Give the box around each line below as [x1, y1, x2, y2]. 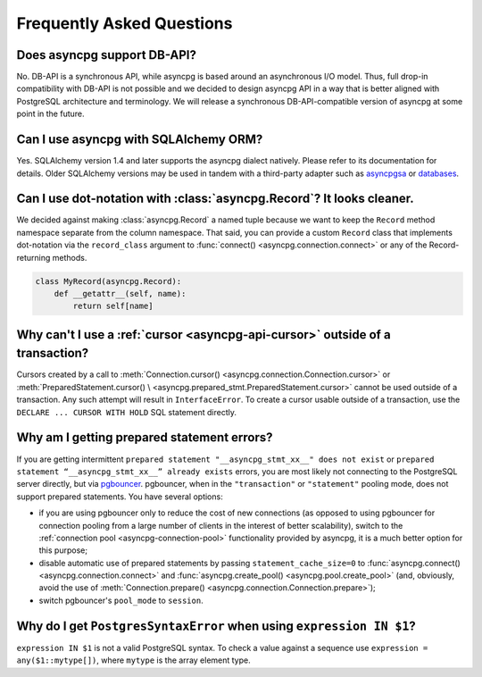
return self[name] [72, 301, 154, 312]
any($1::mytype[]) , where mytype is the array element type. [16, 655, 252, 665]
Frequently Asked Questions [16, 13, 233, 33]
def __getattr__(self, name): [54, 288, 187, 298]
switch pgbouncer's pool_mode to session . [38, 595, 204, 606]
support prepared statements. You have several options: [16, 491, 223, 502]
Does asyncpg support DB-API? [16, 47, 196, 63]
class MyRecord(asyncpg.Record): [35, 276, 182, 286]
